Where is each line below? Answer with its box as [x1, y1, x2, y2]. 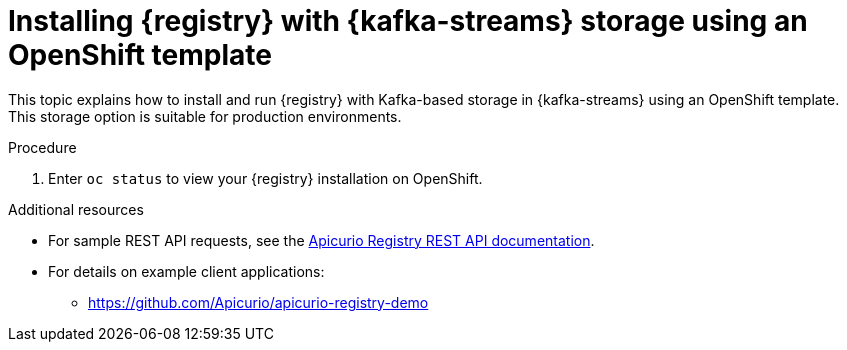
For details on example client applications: [48, 262, 325, 280]
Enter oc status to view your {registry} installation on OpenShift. [48, 169, 483, 187]
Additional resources [8, 200, 144, 218]
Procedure [8, 138, 77, 156]
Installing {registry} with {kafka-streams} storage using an [8, 4, 808, 38]
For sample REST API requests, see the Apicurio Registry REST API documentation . [48, 231, 595, 249]
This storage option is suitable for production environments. [8, 107, 402, 125]
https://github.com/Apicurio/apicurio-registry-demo [88, 293, 429, 311]
